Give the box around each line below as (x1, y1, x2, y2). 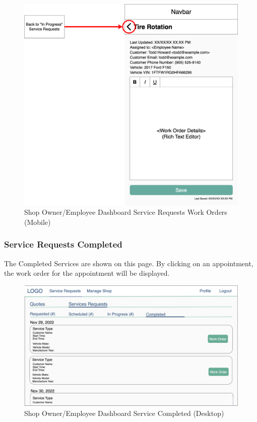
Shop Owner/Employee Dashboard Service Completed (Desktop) (24, 407, 224, 418)
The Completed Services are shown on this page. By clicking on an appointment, (4, 258, 253, 268)
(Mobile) (24, 216, 51, 227)
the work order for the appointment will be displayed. (4, 268, 170, 278)
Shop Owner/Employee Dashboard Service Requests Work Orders (24, 207, 227, 217)
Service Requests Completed (4, 238, 122, 251)
